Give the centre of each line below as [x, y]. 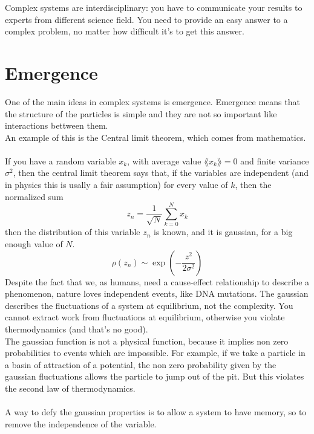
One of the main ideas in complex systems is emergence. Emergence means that [152, 101]
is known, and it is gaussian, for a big [223, 232]
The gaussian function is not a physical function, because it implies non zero [147, 341]
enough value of [34, 243]
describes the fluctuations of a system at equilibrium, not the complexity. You [149, 305]
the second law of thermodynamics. [70, 388]
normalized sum [34, 196]
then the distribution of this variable [73, 232]
